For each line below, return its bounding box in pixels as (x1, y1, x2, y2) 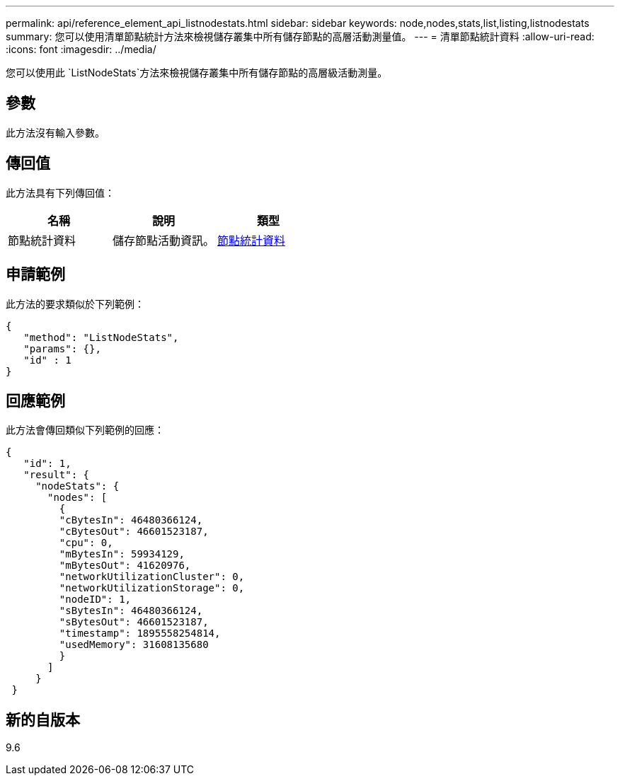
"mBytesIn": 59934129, (59, 548, 185, 560)
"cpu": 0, (59, 537, 113, 549)
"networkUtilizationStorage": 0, (59, 582, 245, 594)
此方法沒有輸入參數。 (6, 126, 105, 139)
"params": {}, (23, 342, 101, 354)
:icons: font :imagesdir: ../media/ (6, 43, 156, 55)
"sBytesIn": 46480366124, (59, 605, 203, 617)
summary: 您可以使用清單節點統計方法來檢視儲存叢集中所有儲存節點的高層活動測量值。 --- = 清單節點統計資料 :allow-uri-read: (6, 30, 595, 42)
